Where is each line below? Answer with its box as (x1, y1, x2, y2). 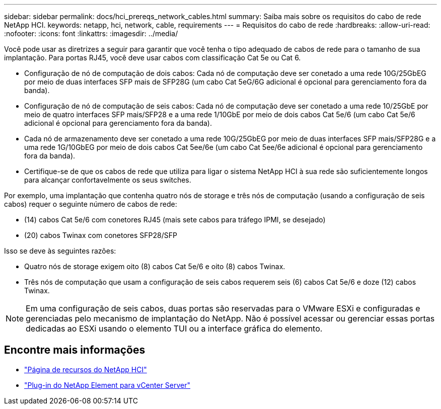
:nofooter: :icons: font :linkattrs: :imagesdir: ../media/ (4, 29, 178, 38)
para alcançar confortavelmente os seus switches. (24, 176, 191, 184)
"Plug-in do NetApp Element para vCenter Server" (24, 380, 191, 389)
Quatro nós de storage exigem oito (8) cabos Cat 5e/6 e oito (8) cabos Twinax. (24, 262, 285, 271)
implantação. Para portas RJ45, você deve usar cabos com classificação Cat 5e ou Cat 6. (4, 53, 301, 62)
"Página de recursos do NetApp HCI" (24, 365, 147, 374)
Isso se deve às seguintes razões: (4, 247, 116, 255)
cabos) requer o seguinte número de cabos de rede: (4, 200, 177, 208)
